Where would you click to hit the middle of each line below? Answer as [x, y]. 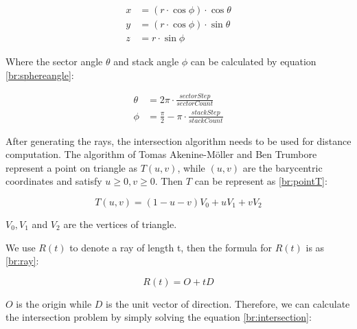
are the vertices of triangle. [120, 224]
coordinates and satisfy [54, 181]
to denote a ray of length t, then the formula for [171, 247]
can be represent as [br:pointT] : [261, 181]
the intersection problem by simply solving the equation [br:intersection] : [159, 317]
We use [21, 247]
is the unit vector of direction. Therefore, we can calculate [228, 303]
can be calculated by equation [253, 61]
